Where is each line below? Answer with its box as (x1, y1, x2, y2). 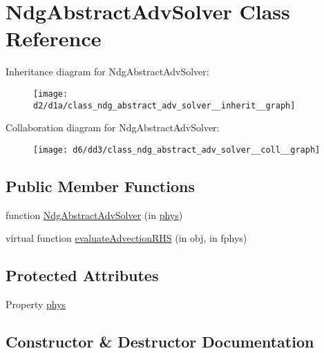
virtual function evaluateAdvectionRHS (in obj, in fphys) (6, 231, 247, 245)
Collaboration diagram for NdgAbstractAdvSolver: (6, 120, 220, 135)
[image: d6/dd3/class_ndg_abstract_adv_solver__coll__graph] (33, 144, 321, 155)
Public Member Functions (6, 175, 195, 196)
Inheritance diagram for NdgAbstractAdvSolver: (6, 64, 209, 79)
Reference (6, 24, 102, 53)
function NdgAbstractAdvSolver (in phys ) (6, 207, 183, 222)
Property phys (6, 297, 66, 312)
